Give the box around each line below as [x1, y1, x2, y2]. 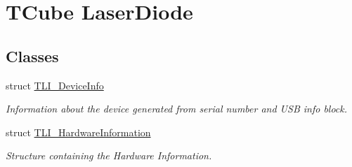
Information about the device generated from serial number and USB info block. [6, 101, 348, 116]
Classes [6, 45, 59, 66]
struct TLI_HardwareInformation [6, 124, 151, 139]
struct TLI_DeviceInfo [6, 78, 104, 92]
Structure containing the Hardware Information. [6, 148, 212, 163]
